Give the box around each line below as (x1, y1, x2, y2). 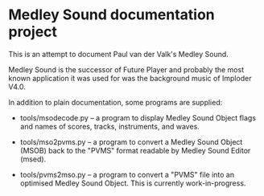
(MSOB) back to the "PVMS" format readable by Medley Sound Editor (19, 145, 251, 155)
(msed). (19, 154, 47, 164)
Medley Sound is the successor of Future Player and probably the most (8, 64, 244, 74)
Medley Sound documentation (8, 6, 215, 24)
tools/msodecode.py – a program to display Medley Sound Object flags (19, 112, 256, 122)
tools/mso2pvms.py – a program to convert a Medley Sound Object (19, 137, 243, 146)
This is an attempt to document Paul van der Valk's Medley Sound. (8, 49, 229, 59)
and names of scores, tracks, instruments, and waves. (19, 121, 200, 131)
